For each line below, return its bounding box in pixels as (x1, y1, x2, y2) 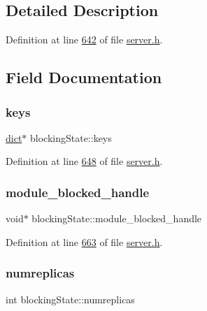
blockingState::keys (30, 130, 112, 145)
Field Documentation (6, 66, 162, 88)
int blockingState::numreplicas (6, 291, 135, 306)
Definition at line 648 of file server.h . (6, 154, 163, 168)
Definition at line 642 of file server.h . (6, 32, 163, 47)
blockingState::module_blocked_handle (31, 211, 202, 226)
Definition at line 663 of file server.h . (6, 234, 163, 249)
